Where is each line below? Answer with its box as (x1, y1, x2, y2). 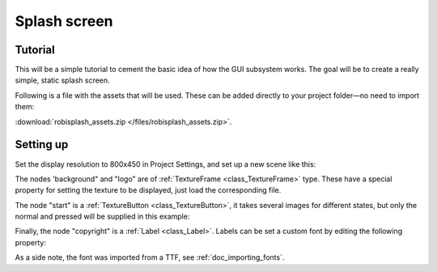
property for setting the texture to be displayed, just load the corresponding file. (15, 185, 282, 195)
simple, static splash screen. (15, 75, 110, 85)
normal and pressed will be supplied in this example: (15, 211, 190, 222)
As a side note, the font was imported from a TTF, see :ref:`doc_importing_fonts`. (15, 253, 285, 262)
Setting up (15, 138, 69, 151)
